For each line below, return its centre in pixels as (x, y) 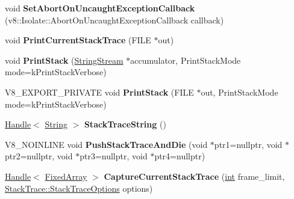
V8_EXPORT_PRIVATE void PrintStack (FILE (99, 92)
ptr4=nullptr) (180, 156)
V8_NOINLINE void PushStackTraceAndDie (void (106, 144)
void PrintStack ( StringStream (64, 60)
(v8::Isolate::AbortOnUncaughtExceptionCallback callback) (114, 20)
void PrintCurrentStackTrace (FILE (78, 40)
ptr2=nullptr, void (39, 156)
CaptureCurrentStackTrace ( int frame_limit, (194, 176)
